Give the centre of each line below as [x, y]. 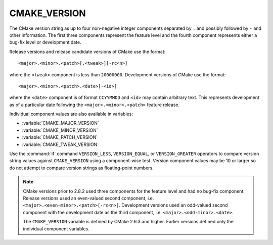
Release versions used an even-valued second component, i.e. [88, 198]
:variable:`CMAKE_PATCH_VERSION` [60, 137]
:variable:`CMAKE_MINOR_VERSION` [60, 130]
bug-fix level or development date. [45, 42]
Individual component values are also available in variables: [71, 114]
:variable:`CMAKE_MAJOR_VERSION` [61, 123]
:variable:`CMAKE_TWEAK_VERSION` [60, 144]
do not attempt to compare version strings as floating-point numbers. [81, 168]
